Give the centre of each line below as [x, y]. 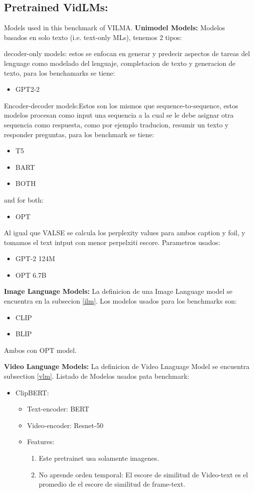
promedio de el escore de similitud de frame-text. [112, 484]
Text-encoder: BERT [58, 409]
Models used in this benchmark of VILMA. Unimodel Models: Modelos [115, 28]
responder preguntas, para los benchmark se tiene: [79, 134]
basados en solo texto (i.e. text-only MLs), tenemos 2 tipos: [93, 37]
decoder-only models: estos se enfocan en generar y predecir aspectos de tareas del [127, 53]
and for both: [24, 199]
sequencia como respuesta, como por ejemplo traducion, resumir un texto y [116, 124]
